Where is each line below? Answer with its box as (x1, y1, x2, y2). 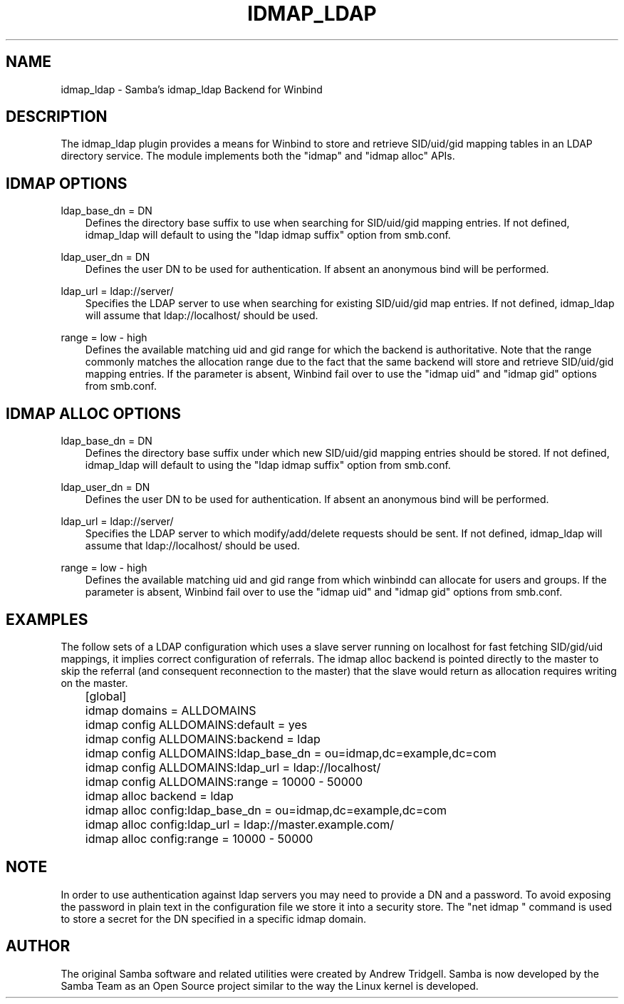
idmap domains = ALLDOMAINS (85, 703, 256, 718)
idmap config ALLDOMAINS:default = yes (85, 717, 308, 732)
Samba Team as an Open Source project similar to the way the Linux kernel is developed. (61, 979, 479, 992)
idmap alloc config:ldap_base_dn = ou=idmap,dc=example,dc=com (85, 802, 447, 817)
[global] (85, 688, 127, 703)
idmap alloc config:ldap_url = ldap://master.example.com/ (85, 817, 394, 832)
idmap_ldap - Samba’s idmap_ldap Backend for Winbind (61, 83, 323, 95)
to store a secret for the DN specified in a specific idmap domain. (61, 912, 367, 925)
